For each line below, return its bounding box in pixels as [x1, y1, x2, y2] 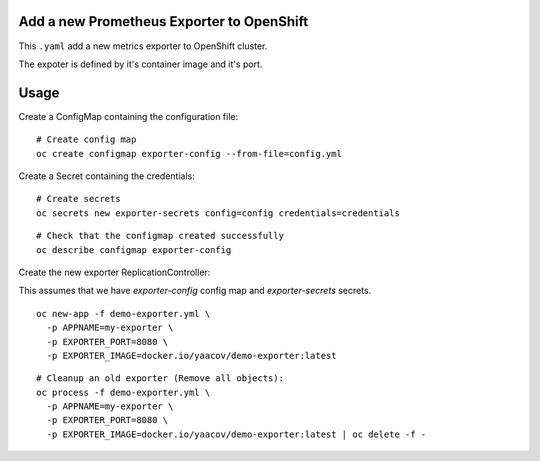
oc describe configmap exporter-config [36, 244, 232, 255]
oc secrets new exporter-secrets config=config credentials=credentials [36, 207, 400, 219]
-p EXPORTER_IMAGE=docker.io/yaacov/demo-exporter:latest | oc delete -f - [46, 428, 427, 440]
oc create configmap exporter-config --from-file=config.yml [36, 148, 342, 159]
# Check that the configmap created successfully [36, 230, 285, 242]
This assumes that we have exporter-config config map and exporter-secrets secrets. [18, 285, 372, 297]
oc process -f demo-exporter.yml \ [36, 386, 211, 398]
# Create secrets [36, 193, 121, 205]
